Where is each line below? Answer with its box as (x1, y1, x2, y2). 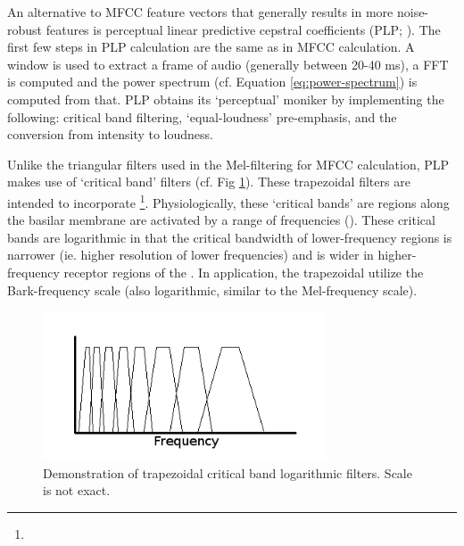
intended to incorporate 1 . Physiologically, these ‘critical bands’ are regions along (7, 190, 450, 211)
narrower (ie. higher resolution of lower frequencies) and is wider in (7, 245, 374, 264)
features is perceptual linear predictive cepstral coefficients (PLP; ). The (46, 20, 441, 38)
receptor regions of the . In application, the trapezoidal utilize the (63, 262, 424, 281)
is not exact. (43, 481, 111, 500)
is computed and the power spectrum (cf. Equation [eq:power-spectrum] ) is (7, 72, 418, 91)
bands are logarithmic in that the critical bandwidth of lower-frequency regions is (7, 227, 452, 246)
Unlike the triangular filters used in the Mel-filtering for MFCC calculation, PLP (7, 154, 450, 173)
